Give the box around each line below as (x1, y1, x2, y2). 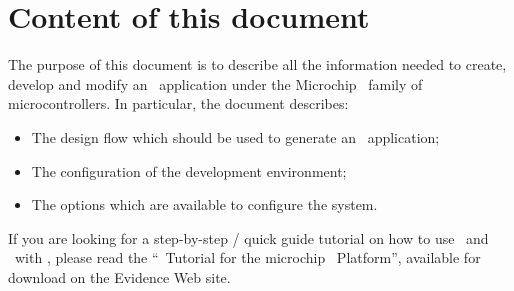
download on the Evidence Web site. (8, 266, 231, 287)
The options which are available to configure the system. (31, 194, 378, 215)
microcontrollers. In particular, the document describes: (8, 93, 349, 114)
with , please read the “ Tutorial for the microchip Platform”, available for (14, 247, 481, 268)
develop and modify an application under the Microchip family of (8, 73, 423, 94)
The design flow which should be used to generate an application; (31, 126, 440, 147)
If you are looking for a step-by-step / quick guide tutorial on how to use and (8, 227, 489, 248)
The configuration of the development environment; (31, 160, 347, 181)
